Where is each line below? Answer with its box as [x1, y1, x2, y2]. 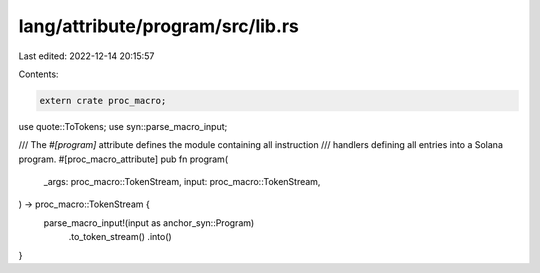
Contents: [18, 68, 59, 80]
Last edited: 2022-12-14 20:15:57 [18, 50, 155, 62]
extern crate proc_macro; [39, 95, 167, 106]
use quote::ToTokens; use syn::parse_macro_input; [18, 120, 228, 132]
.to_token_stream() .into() [68, 231, 172, 243]
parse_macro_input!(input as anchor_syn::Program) [43, 216, 255, 229]
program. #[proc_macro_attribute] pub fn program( [18, 153, 229, 165]
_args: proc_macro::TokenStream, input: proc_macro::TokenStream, [43, 176, 321, 188]
